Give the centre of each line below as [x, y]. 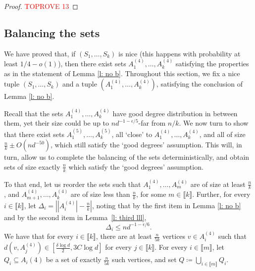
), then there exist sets [92, 64]
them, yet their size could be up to [57, 123]
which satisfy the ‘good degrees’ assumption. [136, 166]
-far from [152, 123]
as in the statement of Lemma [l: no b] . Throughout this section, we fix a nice [122, 73]
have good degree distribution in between [175, 113]
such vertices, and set [144, 259]
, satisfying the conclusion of [199, 84]
